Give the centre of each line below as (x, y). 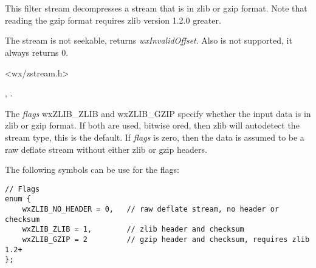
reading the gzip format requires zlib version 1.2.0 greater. (113, 20)
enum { (18, 199)
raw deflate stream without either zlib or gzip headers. (106, 149)
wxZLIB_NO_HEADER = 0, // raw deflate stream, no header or (151, 209)
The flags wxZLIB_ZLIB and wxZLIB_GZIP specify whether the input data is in (158, 113)
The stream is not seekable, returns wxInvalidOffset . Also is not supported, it (149, 40)
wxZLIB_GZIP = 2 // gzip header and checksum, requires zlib (166, 240)
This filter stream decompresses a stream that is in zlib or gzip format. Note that (156, 8)
